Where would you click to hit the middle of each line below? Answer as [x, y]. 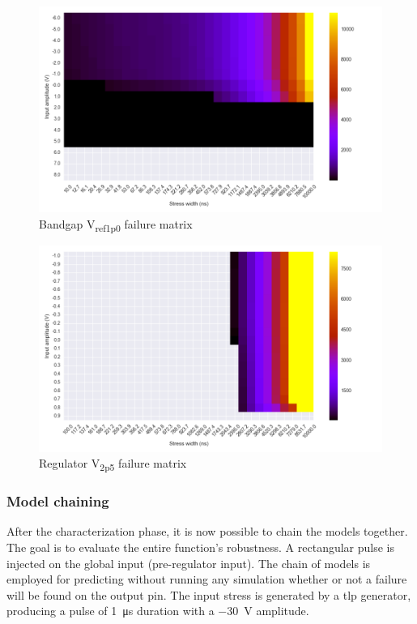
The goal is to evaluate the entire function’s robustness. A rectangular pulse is [201, 547]
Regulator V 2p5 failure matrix [113, 464]
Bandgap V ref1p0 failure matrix [116, 224]
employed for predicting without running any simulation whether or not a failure [207, 579]
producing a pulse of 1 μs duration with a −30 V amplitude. [158, 611]
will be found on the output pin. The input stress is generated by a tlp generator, [209, 594]
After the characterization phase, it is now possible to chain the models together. [207, 531]
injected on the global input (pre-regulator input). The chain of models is [189, 563]
